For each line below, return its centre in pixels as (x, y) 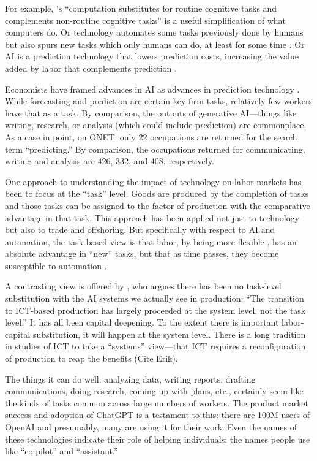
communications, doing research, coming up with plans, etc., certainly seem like (154, 391)
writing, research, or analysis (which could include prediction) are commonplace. (156, 125)
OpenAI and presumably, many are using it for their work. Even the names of (151, 427)
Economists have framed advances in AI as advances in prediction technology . (152, 89)
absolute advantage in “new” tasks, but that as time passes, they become (142, 253)
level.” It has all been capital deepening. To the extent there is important (142, 322)
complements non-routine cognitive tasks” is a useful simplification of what (145, 20)
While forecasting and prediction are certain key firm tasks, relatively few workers (158, 101)
